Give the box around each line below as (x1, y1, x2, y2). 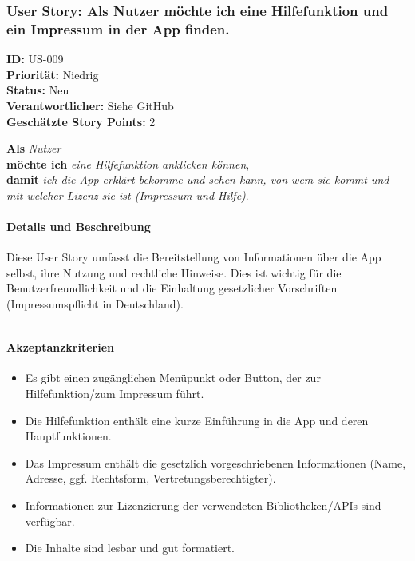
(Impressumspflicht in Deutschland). (6, 296, 184, 312)
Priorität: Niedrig (6, 66, 99, 82)
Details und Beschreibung (6, 218, 151, 235)
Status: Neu (6, 82, 69, 98)
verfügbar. (25, 512, 75, 529)
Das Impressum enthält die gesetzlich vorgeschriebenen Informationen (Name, (25, 454, 406, 471)
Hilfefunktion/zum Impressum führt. (25, 385, 204, 402)
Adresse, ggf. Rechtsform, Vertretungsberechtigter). (25, 470, 276, 487)
